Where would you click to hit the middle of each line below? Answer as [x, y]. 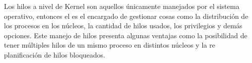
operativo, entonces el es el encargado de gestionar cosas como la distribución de [126, 16]
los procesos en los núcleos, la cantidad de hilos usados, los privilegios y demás [123, 26]
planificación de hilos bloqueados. [55, 54]
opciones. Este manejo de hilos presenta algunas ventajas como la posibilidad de [126, 35]
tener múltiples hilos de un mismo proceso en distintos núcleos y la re [110, 45]
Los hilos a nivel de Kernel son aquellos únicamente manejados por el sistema [122, 6]
